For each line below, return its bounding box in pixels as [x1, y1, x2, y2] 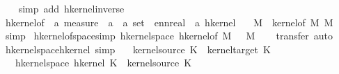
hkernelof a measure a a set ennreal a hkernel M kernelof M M [5, 15, 333, 29]
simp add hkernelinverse [18, 1, 125, 15]
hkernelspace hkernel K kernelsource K [15, 55, 192, 70]
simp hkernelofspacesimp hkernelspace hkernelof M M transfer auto [5, 28, 333, 43]
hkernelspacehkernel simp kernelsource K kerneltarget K [5, 41, 271, 56]
